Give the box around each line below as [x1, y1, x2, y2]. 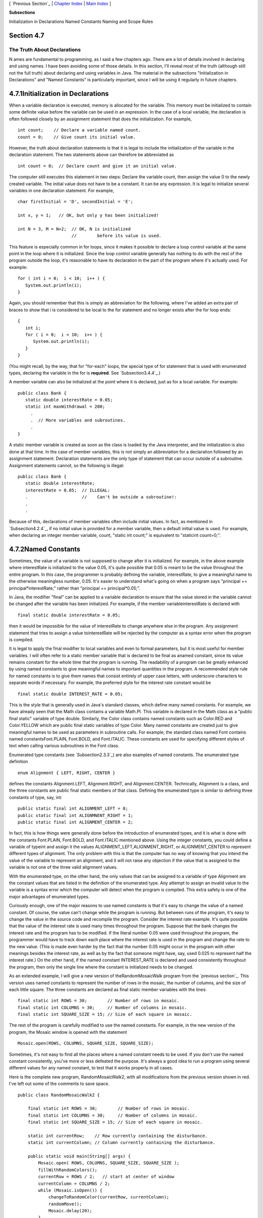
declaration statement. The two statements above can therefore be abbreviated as [9, 152, 174, 158]
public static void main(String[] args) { [27, 1154, 131, 1159]
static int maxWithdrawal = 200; [25, 404, 105, 409]
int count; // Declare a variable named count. [18, 127, 141, 133]
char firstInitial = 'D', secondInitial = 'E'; [18, 199, 133, 205]
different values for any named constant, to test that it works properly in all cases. [9, 1065, 173, 1071]
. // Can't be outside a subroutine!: [25, 495, 177, 500]
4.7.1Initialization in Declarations [9, 89, 109, 97]
